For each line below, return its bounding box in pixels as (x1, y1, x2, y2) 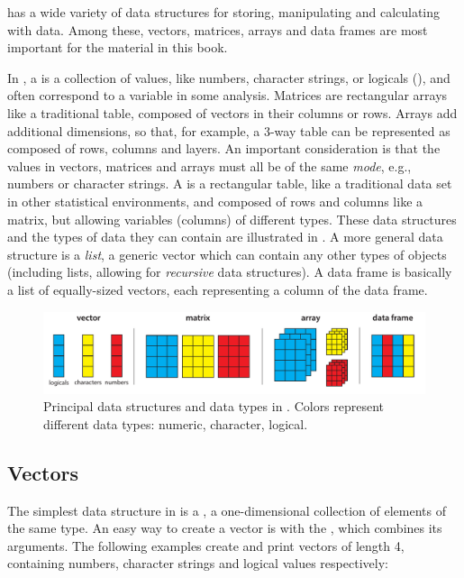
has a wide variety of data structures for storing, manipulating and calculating (7, 3, 441, 21)
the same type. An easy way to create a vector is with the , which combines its (7, 518, 442, 537)
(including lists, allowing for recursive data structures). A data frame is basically (7, 262, 452, 281)
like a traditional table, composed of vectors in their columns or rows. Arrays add (7, 103, 458, 122)
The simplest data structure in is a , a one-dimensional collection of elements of (7, 500, 446, 519)
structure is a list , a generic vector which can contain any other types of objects (7, 244, 447, 263)
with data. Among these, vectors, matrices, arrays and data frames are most (7, 20, 428, 39)
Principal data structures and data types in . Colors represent (43, 397, 385, 416)
